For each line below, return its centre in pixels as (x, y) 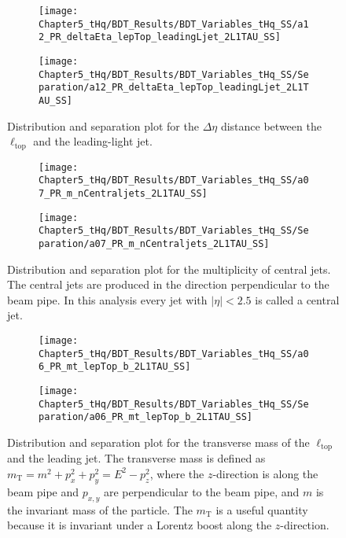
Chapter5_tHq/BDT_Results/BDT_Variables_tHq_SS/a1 (174, 24)
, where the (177, 473)
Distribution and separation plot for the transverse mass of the (158, 442)
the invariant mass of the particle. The (100, 509)
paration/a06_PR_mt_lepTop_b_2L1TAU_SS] (146, 417)
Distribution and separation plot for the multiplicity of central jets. (169, 269)
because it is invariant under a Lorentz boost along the (140, 525)
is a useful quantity (262, 509)
